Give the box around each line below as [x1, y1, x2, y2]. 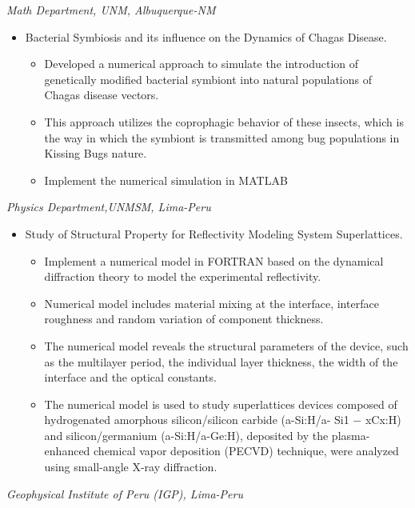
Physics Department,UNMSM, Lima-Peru [6, 198, 211, 215]
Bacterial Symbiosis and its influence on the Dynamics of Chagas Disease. [25, 28, 387, 45]
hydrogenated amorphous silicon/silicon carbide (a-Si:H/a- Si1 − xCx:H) [44, 411, 401, 428]
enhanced [44, 442, 90, 459]
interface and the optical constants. [44, 369, 217, 386]
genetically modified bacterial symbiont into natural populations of [44, 70, 372, 87]
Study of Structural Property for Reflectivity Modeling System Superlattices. [25, 225, 403, 242]
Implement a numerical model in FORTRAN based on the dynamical [44, 252, 384, 269]
